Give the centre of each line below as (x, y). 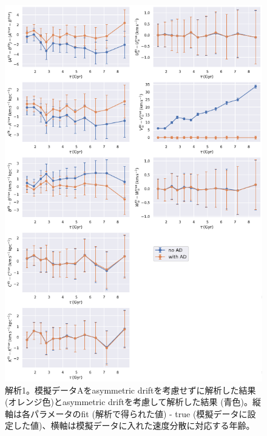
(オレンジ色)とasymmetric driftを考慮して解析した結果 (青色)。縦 (133, 402)
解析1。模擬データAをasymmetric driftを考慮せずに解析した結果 (130, 390)
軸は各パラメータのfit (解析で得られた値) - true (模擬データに (126, 413)
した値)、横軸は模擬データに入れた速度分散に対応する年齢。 (134, 425)
